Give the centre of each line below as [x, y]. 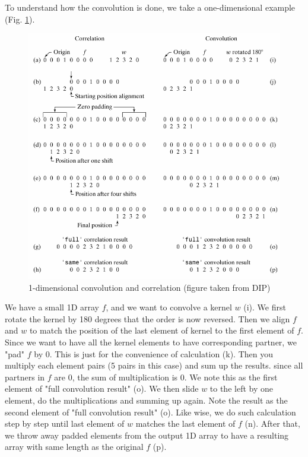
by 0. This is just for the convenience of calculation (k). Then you [154, 353]
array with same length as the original [74, 447]
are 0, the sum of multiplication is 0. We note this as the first [166, 377]
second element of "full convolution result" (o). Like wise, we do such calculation [150, 412]
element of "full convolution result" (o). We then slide [102, 388]
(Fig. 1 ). [20, 19]
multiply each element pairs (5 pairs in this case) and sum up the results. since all [154, 365]
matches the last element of [185, 423]
